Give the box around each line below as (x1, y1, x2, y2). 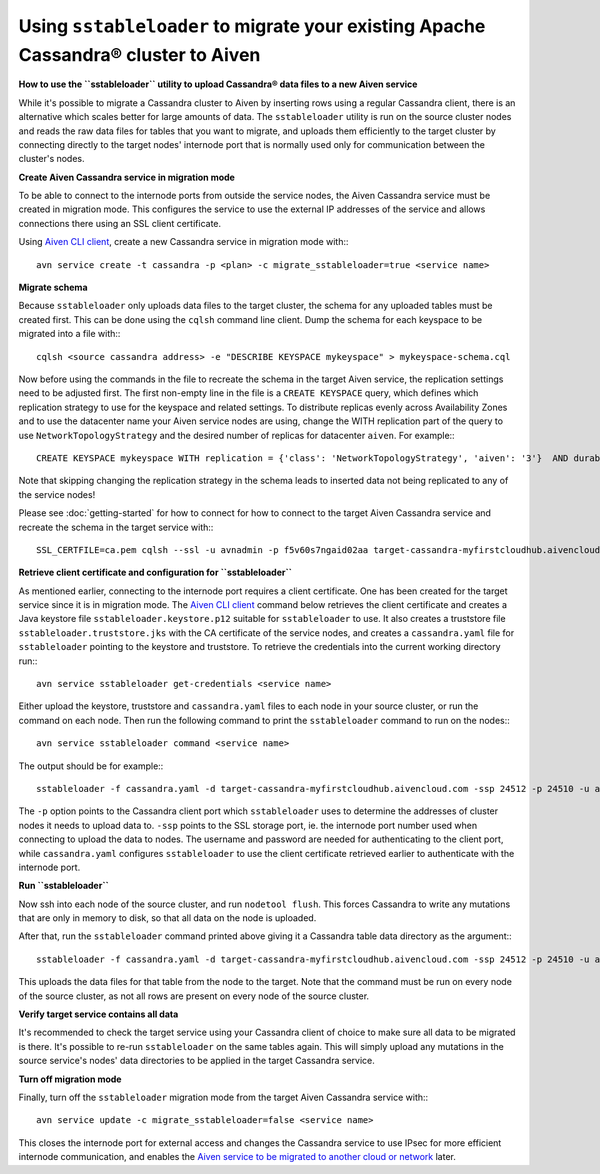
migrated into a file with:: (18, 328, 121, 340)
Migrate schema (18, 281, 89, 294)
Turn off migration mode (18, 1073, 122, 1085)
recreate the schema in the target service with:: (18, 521, 214, 533)
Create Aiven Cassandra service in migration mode (18, 171, 235, 183)
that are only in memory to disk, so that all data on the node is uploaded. (18, 912, 317, 924)
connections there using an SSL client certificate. (18, 217, 222, 229)
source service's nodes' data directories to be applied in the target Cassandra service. (18, 1055, 375, 1067)
